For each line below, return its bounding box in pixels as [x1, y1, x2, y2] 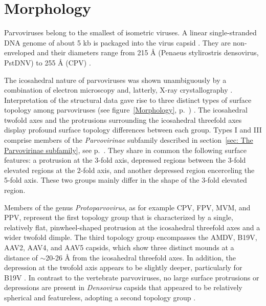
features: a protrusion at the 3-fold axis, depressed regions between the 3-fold [4, 155, 246, 165]
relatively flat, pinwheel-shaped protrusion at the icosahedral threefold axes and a [4, 222, 260, 232]
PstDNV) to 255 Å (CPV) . [4, 57, 91, 68]
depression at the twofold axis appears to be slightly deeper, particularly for [4, 262, 242, 273]
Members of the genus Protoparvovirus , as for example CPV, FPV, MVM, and [4, 202, 251, 212]
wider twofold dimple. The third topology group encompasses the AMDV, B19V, [4, 232, 257, 243]
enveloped [4, 47, 35, 58]
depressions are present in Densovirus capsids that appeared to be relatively [4, 282, 242, 293]
